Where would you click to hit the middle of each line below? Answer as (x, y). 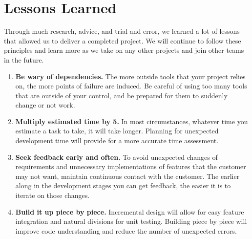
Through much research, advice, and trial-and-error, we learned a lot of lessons (122, 31)
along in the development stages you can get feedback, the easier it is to (123, 185)
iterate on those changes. (52, 195)
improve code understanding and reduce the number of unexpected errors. (126, 230)
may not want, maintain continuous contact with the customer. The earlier (127, 176)
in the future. (24, 59)
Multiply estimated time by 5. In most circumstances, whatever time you (132, 121)
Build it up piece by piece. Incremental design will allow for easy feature (130, 211)
